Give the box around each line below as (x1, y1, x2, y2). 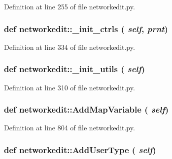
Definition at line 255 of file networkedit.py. (4, 1, 135, 11)
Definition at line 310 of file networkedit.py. (4, 82, 135, 92)
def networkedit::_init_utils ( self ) (4, 63, 145, 75)
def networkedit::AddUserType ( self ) (4, 143, 156, 156)
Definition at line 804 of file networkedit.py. (4, 122, 135, 133)
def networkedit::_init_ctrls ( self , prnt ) (4, 22, 168, 35)
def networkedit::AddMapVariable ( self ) (4, 103, 169, 116)
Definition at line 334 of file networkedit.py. (4, 41, 135, 52)
